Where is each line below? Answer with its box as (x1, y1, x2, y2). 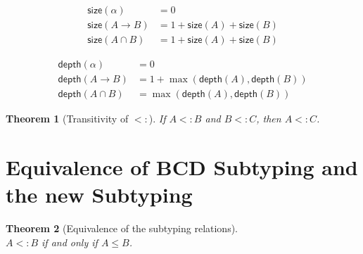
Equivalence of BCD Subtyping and (6, 152, 358, 181)
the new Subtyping (6, 180, 193, 209)
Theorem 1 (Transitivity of (6, 111, 129, 126)
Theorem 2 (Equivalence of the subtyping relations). (6, 221, 238, 236)
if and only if (42, 234, 98, 249)
